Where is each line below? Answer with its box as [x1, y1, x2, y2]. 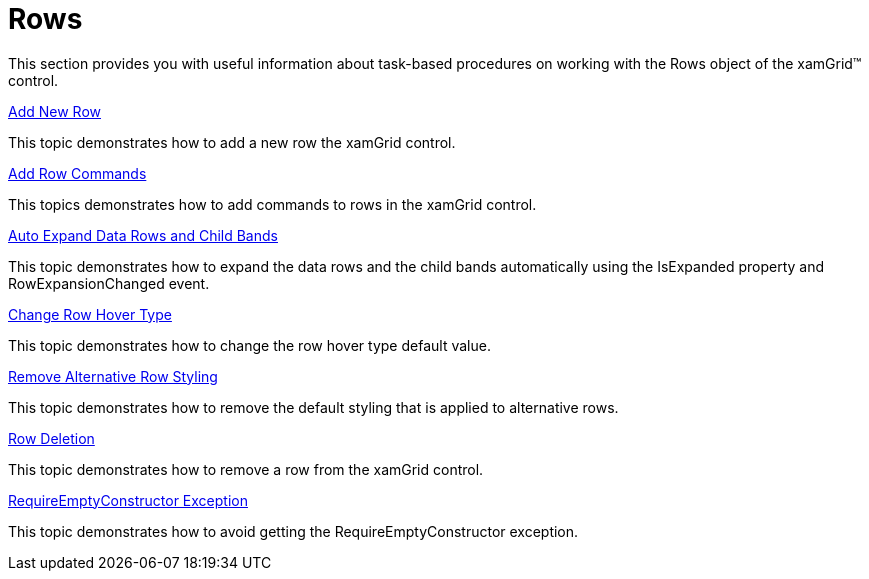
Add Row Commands [8, 164, 147, 182]
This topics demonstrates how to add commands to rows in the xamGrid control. [8, 195, 537, 213]
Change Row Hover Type [8, 305, 172, 323]
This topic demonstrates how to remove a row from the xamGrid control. [8, 460, 484, 478]
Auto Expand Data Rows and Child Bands [8, 226, 278, 244]
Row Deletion [8, 429, 95, 447]
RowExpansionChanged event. [8, 274, 210, 292]
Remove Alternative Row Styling [8, 367, 218, 385]
